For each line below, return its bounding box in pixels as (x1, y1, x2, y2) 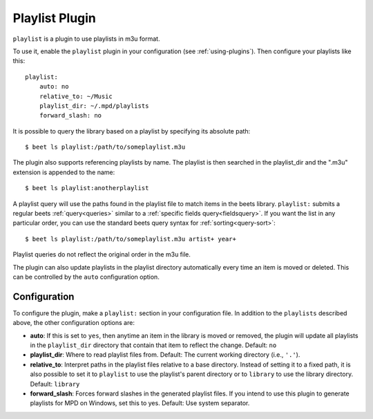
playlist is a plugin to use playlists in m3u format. (12, 35, 160, 43)
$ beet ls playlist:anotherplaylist (25, 184, 149, 192)
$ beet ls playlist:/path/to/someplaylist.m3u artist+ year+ (25, 235, 236, 243)
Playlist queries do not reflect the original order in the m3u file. (12, 250, 191, 259)
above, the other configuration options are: (12, 319, 135, 327)
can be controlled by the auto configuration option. (12, 272, 160, 281)
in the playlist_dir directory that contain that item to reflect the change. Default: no (30, 341, 277, 349)
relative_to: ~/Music (39, 92, 113, 100)
